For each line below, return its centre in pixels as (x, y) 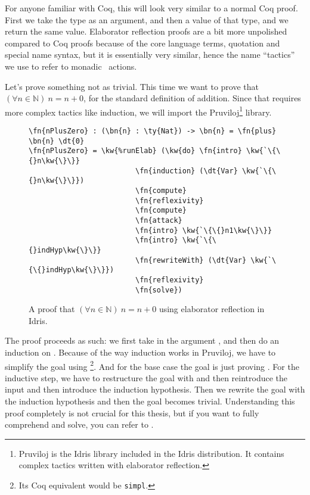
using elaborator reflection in (212, 309)
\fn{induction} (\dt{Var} (186, 171)
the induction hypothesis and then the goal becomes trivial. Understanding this (150, 401)
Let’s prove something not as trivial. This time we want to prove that (132, 86)
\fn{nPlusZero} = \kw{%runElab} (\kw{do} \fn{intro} (135, 151)
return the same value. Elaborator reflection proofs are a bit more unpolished (146, 31)
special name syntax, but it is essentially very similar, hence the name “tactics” (150, 55)
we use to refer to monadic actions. (71, 66)
